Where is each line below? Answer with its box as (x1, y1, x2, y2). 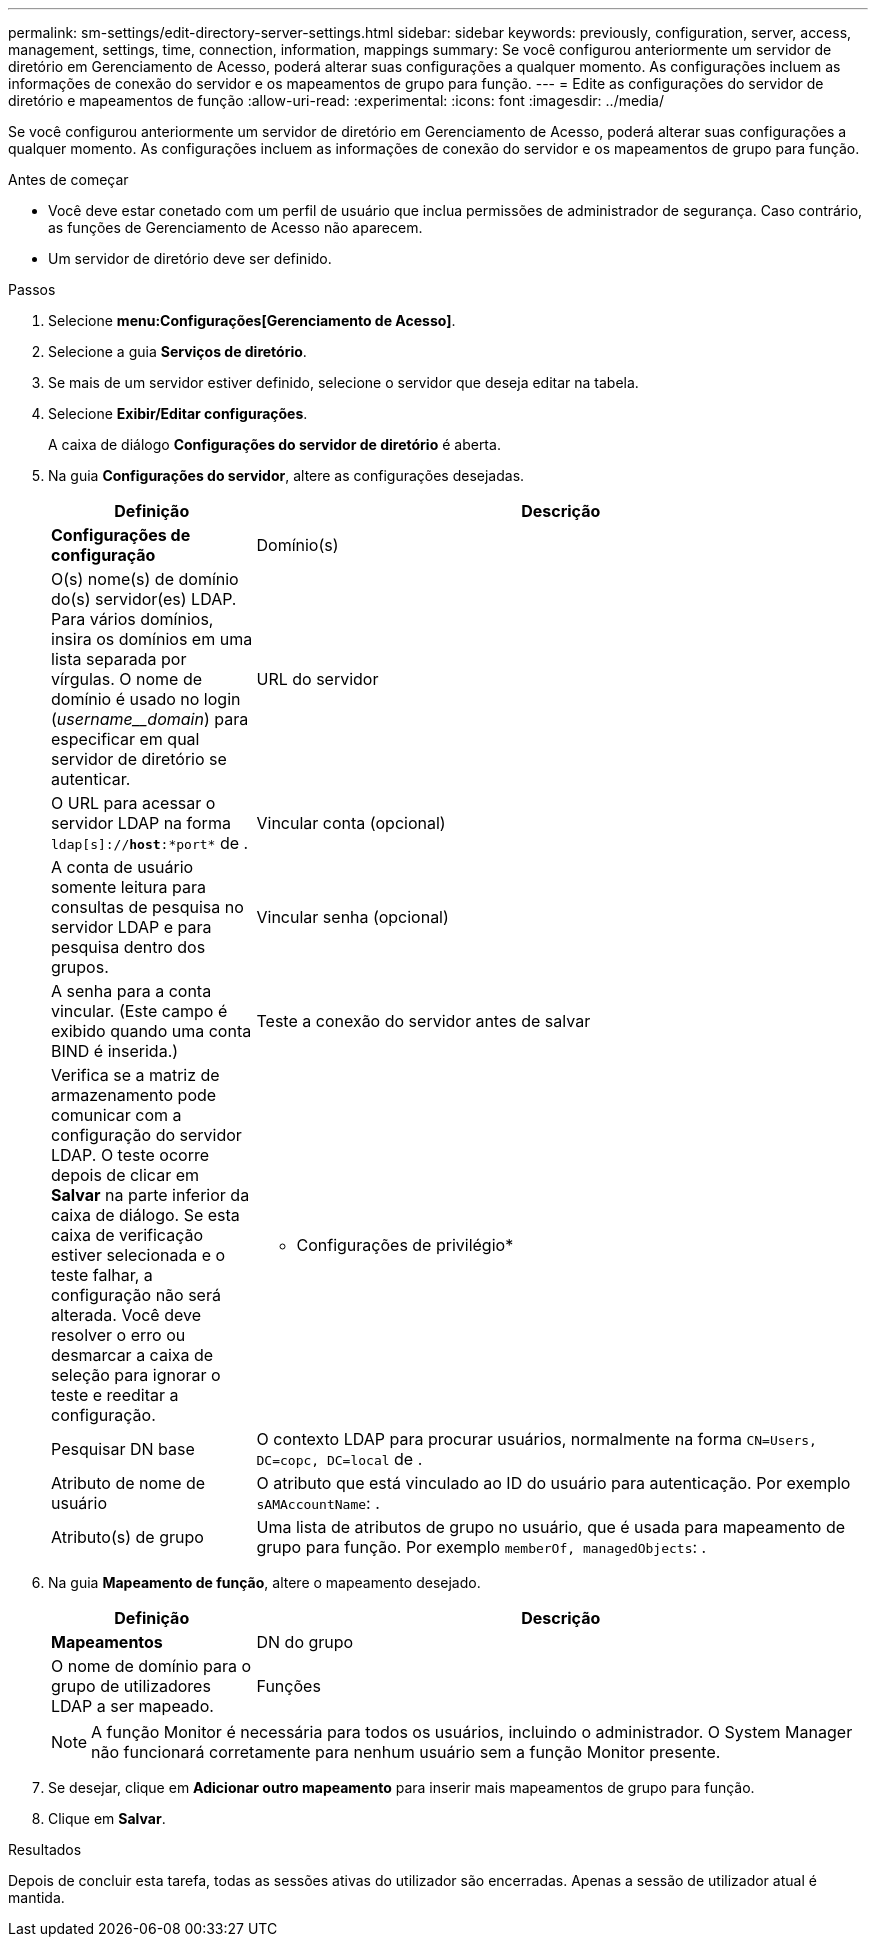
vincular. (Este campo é (51, 1001, 228, 1021)
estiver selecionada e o (51, 1245, 226, 1265)
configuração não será (51, 1285, 221, 1305)
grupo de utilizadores (51, 1676, 211, 1696)
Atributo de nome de (51, 1473, 206, 1493)
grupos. (51, 957, 109, 977)
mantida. (8, 1889, 65, 1906)
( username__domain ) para (51, 709, 249, 729)
